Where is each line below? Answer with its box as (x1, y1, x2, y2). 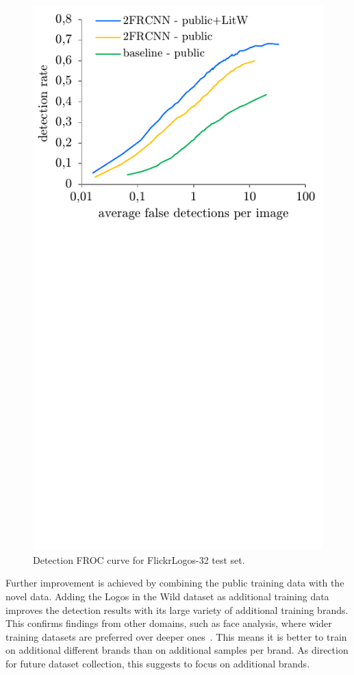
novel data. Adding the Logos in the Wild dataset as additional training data (5, 589, 329, 603)
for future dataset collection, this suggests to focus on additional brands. (5, 656, 310, 670)
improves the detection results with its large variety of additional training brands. (5, 602, 349, 617)
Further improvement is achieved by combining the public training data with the (5, 576, 344, 590)
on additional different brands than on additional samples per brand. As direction (5, 643, 349, 657)
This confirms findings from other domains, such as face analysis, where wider (5, 616, 332, 630)
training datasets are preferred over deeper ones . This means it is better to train (5, 629, 347, 643)
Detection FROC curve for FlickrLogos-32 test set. (33, 552, 245, 567)
